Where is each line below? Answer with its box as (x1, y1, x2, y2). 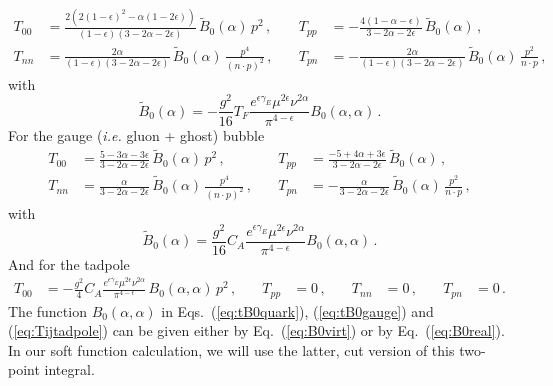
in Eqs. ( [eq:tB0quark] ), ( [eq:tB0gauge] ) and (161, 300, 434, 321)
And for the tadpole (8, 253, 130, 274)
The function (8, 300, 87, 321)
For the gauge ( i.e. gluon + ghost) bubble (8, 124, 265, 145)
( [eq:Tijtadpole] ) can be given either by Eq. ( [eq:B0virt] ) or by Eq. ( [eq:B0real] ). (8, 320, 505, 341)
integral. (44, 359, 95, 380)
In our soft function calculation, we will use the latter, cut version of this (8, 339, 455, 360)
